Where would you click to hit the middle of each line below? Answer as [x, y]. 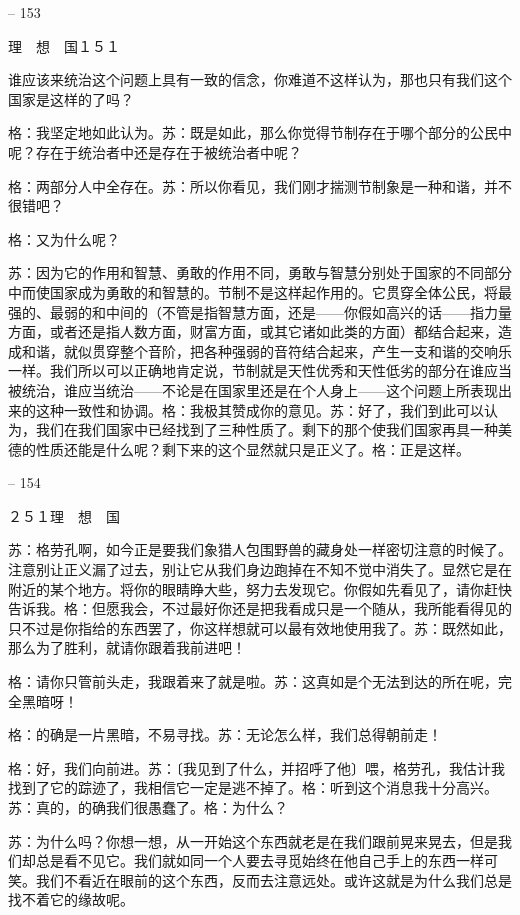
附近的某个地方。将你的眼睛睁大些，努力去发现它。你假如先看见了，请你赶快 [260, 588]
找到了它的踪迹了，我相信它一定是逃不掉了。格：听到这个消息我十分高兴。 [253, 787]
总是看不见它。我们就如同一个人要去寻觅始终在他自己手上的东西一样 [259, 860]
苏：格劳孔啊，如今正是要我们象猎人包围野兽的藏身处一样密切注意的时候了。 [260, 549]
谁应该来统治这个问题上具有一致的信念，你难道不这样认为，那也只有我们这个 [260, 79]
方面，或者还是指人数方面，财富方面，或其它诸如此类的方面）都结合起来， [253, 331]
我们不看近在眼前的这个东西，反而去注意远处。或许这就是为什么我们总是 [273, 879]
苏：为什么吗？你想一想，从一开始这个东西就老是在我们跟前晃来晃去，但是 [253, 840]
